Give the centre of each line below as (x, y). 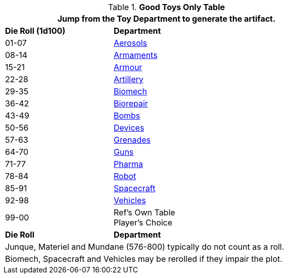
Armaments (135, 55)
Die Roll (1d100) (35, 31)
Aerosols (130, 43)
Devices (129, 128)
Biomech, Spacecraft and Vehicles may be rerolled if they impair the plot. (144, 259)
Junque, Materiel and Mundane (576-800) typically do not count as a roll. (145, 247)
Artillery (128, 79)
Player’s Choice (143, 223)
